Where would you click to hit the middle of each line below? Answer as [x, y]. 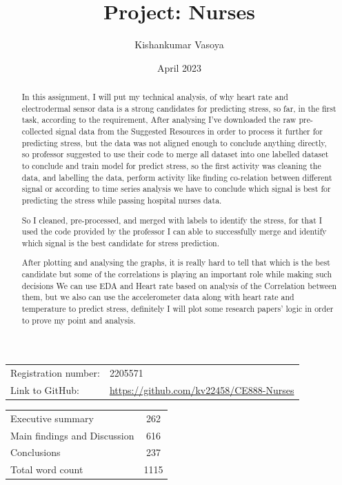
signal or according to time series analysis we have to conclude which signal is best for [176, 189]
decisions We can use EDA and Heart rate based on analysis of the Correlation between [179, 285]
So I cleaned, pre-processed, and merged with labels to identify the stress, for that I [172, 220]
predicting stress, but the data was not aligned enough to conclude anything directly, [174, 142]
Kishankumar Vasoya [179, 44]
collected [37, 131]
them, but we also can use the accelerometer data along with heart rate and [158, 297]
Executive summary [52, 418]
